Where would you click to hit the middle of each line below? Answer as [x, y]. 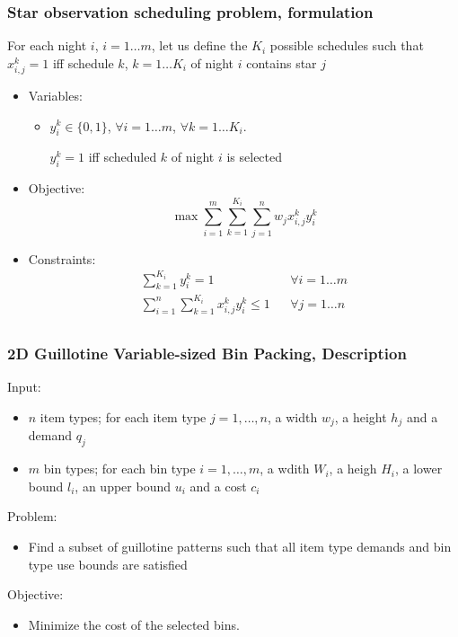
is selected [255, 157]
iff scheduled [123, 157]
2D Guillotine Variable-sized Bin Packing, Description [207, 354]
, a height [361, 416]
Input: [24, 387]
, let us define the [199, 45]
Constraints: [62, 258]
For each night [47, 45]
